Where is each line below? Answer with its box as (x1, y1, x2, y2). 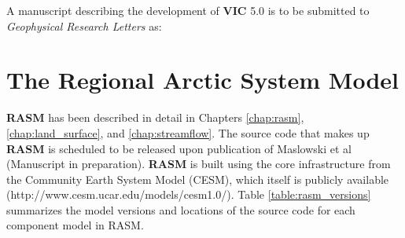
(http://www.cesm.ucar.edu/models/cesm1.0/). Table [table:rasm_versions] (6, 186, 371, 203)
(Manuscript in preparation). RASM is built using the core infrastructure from (6, 156, 391, 172)
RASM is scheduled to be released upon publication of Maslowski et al (6, 140, 352, 156)
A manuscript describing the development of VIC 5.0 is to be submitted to (6, 2, 370, 18)
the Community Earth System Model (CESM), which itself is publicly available (6, 170, 389, 187)
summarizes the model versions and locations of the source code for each (6, 201, 355, 218)
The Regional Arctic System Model (6, 64, 399, 96)
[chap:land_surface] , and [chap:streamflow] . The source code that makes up (6, 124, 370, 141)
